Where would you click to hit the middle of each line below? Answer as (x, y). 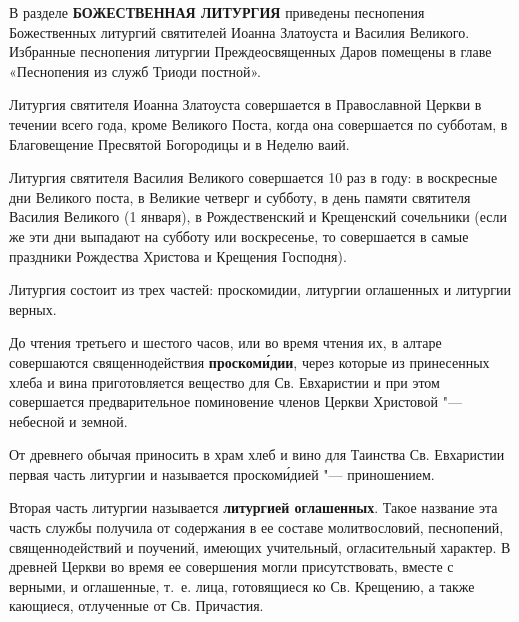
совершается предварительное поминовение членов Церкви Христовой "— (236, 401)
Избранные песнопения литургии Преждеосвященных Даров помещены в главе (250, 51)
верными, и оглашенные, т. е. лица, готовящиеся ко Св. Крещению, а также (242, 585)
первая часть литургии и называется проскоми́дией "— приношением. (222, 473)
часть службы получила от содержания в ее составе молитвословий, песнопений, (256, 527)
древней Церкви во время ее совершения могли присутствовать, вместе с (231, 566)
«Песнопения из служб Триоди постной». (135, 70)
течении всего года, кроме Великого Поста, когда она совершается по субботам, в (258, 123)
